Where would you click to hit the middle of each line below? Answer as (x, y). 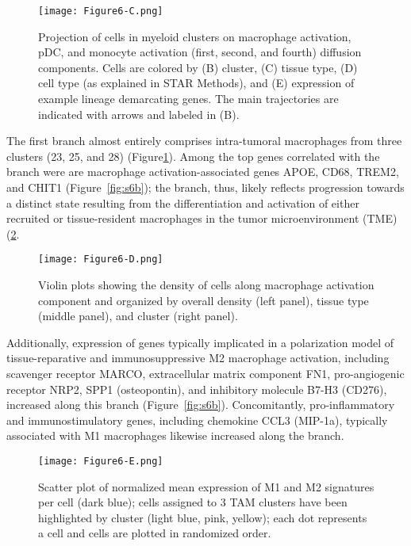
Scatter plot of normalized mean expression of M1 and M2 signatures (206, 486)
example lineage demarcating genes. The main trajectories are (188, 99)
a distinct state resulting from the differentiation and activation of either (183, 202)
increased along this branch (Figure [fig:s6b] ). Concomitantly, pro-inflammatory (201, 405)
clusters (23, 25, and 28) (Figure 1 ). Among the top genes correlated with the (193, 156)
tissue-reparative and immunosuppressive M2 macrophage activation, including (198, 358)
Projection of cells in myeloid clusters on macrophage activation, (195, 36)
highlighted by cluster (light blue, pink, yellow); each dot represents (203, 517)
